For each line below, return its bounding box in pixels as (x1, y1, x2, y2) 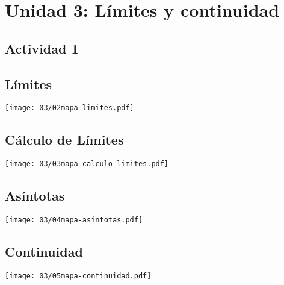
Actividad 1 (5, 39, 79, 57)
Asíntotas (5, 186, 65, 205)
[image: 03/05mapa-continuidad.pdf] (5, 271, 152, 280)
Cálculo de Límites (5, 130, 124, 149)
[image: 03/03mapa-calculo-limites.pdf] (5, 160, 169, 169)
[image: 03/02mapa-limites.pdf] (5, 104, 134, 113)
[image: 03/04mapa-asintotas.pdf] (5, 216, 143, 225)
